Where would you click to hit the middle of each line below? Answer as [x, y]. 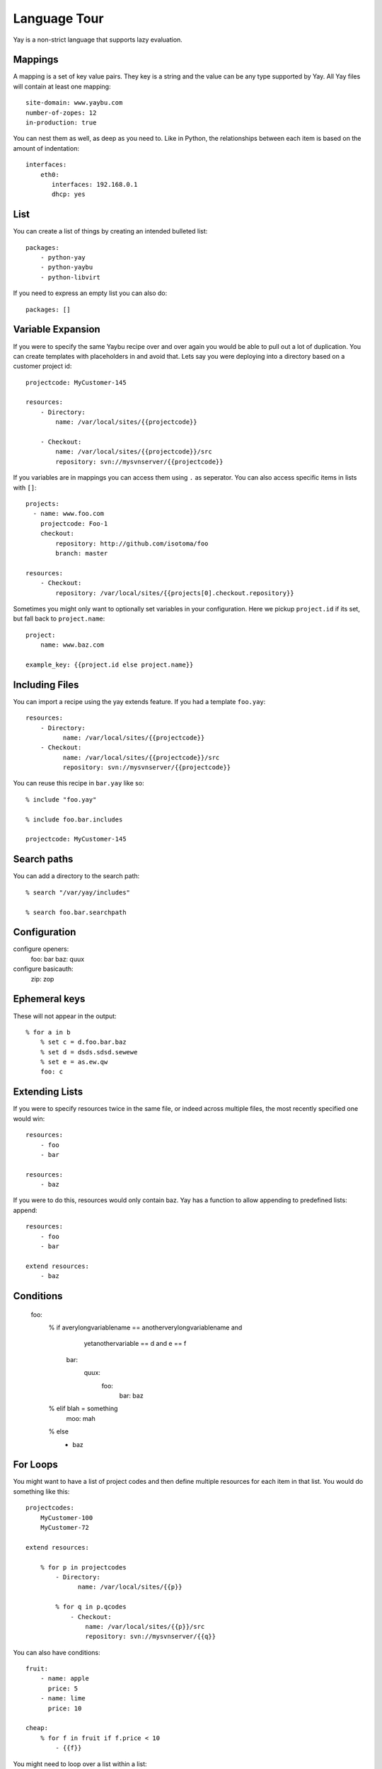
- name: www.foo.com [69, 514]
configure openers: [41, 949]
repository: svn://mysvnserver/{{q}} [150, 1637]
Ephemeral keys [49, 999]
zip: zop [42, 979]
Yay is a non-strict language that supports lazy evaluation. [98, 40]
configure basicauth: [43, 969]
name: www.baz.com [72, 645]
